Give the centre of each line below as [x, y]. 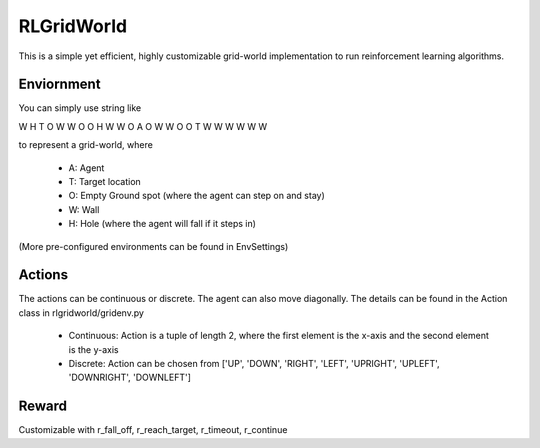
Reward [43, 406]
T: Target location [105, 182]
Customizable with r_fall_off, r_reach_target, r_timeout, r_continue [153, 430]
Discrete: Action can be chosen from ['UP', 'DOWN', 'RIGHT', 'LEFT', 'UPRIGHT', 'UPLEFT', [254, 364]
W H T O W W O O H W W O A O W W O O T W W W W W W [143, 126]
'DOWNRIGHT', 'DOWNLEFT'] [130, 377]
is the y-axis [93, 349]
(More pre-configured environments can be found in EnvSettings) [153, 246]
